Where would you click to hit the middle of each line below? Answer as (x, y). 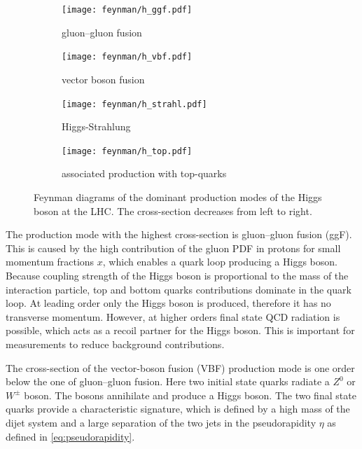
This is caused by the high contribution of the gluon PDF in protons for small (173, 248)
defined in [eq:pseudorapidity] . (70, 436)
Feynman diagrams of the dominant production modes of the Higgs (178, 197)
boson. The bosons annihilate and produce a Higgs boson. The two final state (190, 395)
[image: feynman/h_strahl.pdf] (134, 104)
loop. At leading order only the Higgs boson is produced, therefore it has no (168, 303)
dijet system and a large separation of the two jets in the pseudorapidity (161, 422)
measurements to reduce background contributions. (115, 344)
